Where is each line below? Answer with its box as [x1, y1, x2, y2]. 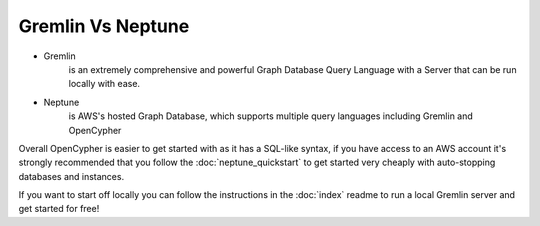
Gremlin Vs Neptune [18, 15, 190, 37]
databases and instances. [18, 170, 125, 182]
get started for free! [18, 203, 100, 215]
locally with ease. [68, 78, 140, 90]
